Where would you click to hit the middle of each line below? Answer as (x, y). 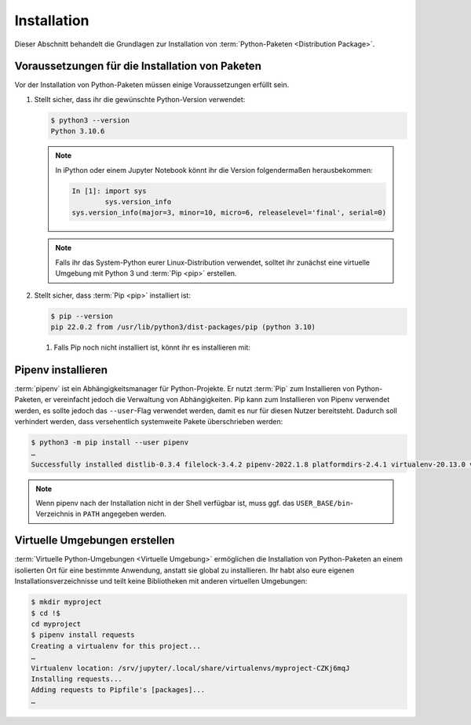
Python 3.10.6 (78, 131)
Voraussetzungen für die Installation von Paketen (138, 66)
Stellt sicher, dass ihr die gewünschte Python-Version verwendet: (140, 99)
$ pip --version (82, 316)
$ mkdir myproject (66, 602)
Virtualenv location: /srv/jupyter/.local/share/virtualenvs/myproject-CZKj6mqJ (190, 668)
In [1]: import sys (109, 191)
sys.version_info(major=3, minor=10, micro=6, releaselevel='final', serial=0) (229, 213)
